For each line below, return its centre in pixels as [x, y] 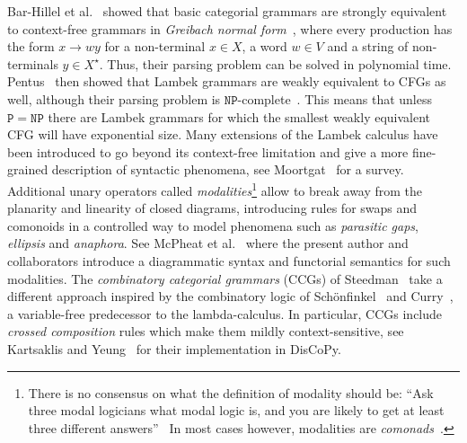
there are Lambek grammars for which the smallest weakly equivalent [239, 116]
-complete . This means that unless [335, 98]
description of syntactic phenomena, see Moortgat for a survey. [228, 169]
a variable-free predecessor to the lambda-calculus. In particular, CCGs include [225, 313]
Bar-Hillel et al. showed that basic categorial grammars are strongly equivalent [227, 11]
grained [28, 169]
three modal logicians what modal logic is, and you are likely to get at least [236, 410]
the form [31, 46]
